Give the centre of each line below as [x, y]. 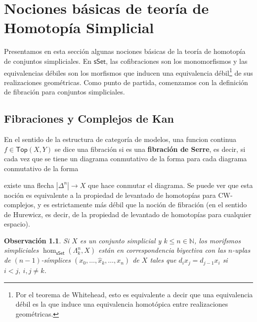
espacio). [17, 224]
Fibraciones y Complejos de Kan [89, 118]
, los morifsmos [217, 240]
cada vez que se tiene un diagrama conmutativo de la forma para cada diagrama [126, 159]
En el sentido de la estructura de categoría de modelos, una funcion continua [120, 139]
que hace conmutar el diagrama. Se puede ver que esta [170, 185]
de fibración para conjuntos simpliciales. [64, 92]
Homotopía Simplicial [79, 27]
